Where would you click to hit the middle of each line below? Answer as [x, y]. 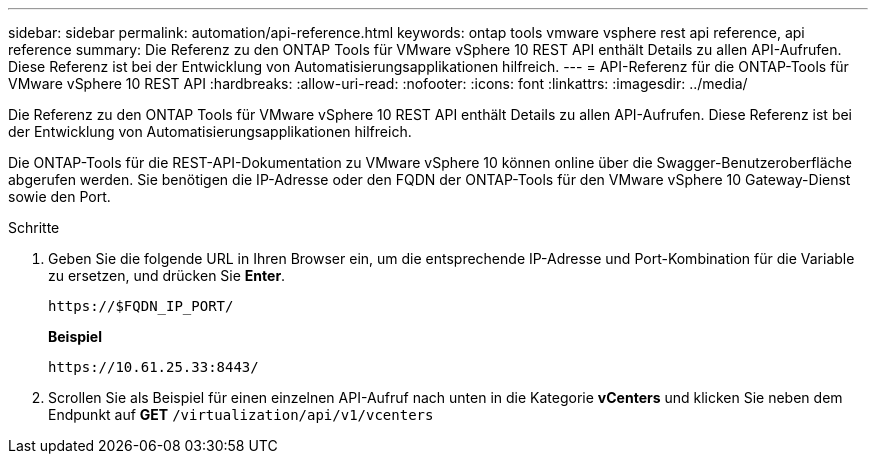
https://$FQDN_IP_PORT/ [141, 306]
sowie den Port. [59, 196]
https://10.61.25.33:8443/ [153, 367]
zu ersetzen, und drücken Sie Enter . [167, 275]
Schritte [34, 227]
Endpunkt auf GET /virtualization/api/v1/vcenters [241, 414]
